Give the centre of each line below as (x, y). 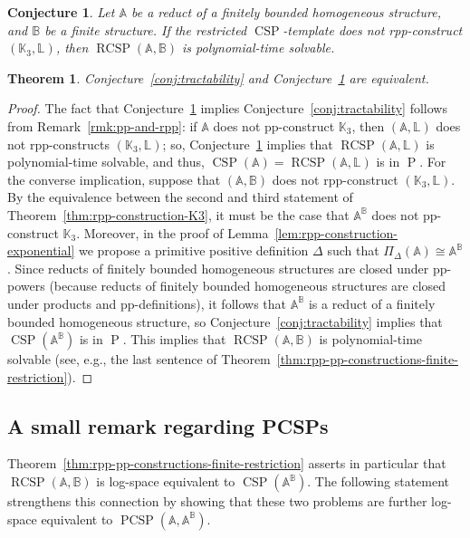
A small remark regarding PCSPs (168, 425)
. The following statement (379, 481)
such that (353, 250)
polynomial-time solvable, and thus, (106, 162)
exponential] (41, 250)
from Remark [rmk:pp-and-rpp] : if (102, 125)
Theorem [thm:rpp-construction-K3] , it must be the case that (178, 214)
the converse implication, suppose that (114, 179)
